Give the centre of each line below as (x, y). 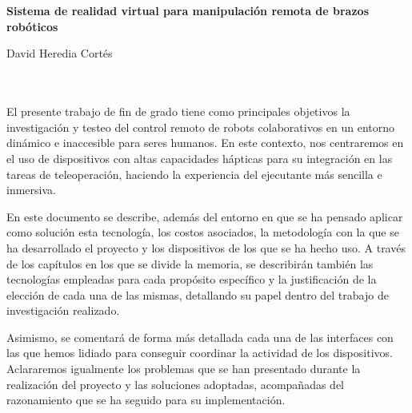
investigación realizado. (63, 310)
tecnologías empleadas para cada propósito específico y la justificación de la (192, 279)
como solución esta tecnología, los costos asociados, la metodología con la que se (203, 232)
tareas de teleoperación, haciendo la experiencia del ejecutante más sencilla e (194, 174)
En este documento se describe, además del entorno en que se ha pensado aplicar (205, 216)
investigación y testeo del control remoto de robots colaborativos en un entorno (201, 127)
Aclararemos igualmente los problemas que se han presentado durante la (184, 369)
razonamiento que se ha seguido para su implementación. (146, 400)
